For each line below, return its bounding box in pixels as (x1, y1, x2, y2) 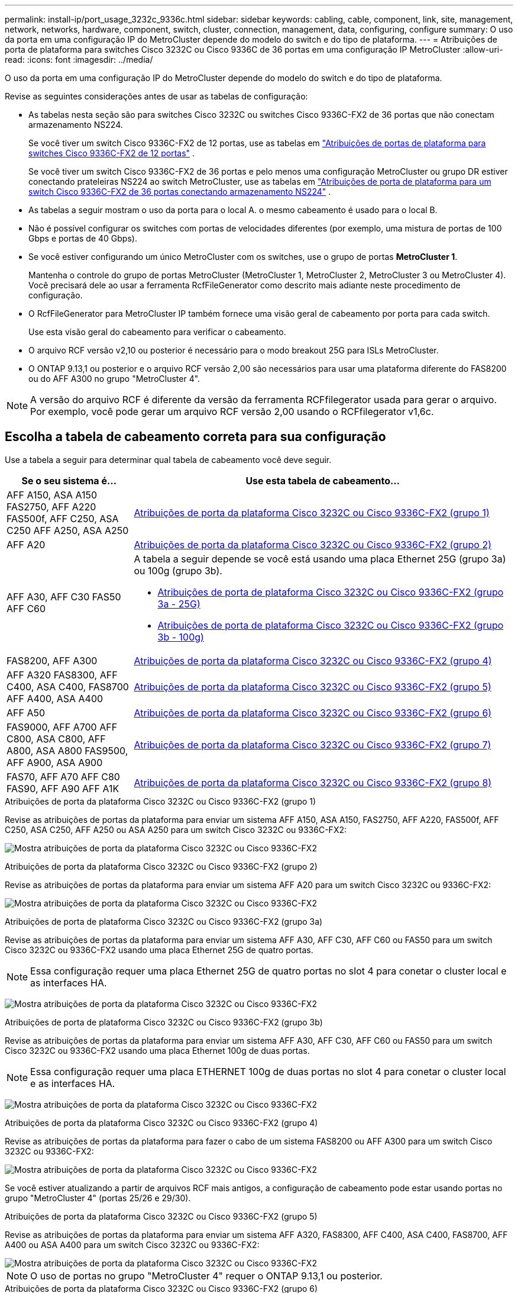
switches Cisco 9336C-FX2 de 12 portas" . (28, 148, 195, 158)
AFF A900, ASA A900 (7, 756, 103, 768)
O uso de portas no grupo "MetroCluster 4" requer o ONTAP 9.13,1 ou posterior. (30, 1269, 383, 1282)
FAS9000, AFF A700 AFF (7, 721, 118, 733)
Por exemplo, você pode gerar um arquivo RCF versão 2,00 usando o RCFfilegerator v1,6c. (30, 406, 434, 417)
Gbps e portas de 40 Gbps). (28, 233, 137, 243)
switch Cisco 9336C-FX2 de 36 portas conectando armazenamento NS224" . (28, 186, 331, 197)
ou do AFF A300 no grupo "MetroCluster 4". (28, 374, 200, 384)
